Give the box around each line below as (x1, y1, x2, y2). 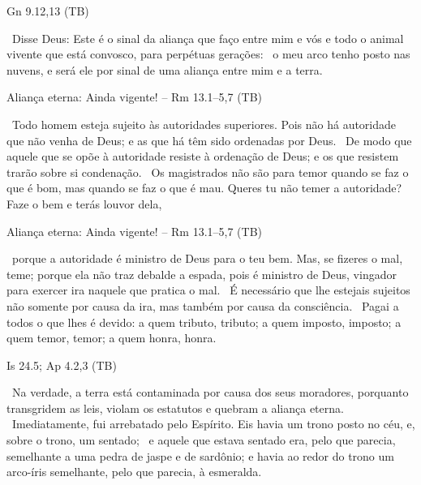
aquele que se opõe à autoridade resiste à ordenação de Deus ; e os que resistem (6, 148, 399, 165)
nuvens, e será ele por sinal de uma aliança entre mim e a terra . (6, 61, 323, 78)
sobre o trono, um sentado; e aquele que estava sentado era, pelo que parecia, (6, 431, 396, 449)
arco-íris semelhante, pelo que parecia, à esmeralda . (6, 463, 262, 480)
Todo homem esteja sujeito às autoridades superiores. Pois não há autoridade (11, 115, 397, 132)
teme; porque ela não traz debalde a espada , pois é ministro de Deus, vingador (6, 265, 397, 282)
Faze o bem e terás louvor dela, (6, 195, 162, 212)
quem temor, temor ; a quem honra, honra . (6, 329, 217, 346)
